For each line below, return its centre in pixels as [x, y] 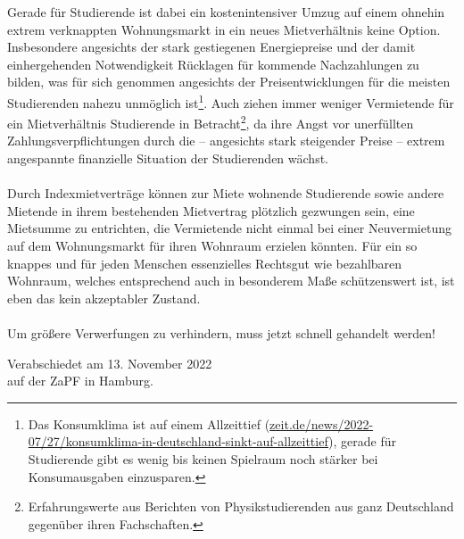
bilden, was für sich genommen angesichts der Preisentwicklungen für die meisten [229, 82]
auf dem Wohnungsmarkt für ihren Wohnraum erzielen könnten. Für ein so [212, 246]
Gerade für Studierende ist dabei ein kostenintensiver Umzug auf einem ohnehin [226, 12]
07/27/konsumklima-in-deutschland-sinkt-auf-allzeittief [178, 441]
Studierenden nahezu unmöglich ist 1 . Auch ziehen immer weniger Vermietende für [231, 101]
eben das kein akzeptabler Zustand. [104, 298]
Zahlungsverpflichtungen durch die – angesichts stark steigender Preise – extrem [226, 141]
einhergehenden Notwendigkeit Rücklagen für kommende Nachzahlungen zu [213, 64]
